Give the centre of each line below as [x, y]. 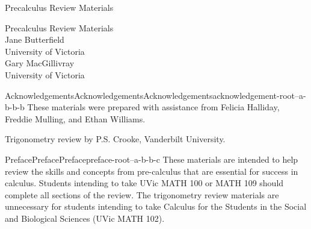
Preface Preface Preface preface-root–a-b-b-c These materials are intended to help [152, 159]
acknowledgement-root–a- [259, 95]
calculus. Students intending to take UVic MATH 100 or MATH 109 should [144, 183]
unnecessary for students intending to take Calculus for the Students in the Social [156, 206]
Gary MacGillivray [40, 63]
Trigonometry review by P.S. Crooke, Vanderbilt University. [115, 139]
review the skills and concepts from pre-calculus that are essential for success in [152, 171]
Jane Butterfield [35, 39]
